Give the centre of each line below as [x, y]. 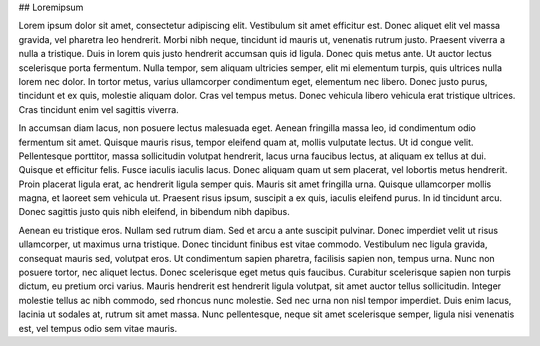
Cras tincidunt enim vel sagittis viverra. [98, 109]
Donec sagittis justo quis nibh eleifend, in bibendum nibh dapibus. [154, 212]
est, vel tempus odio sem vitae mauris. [98, 328]
